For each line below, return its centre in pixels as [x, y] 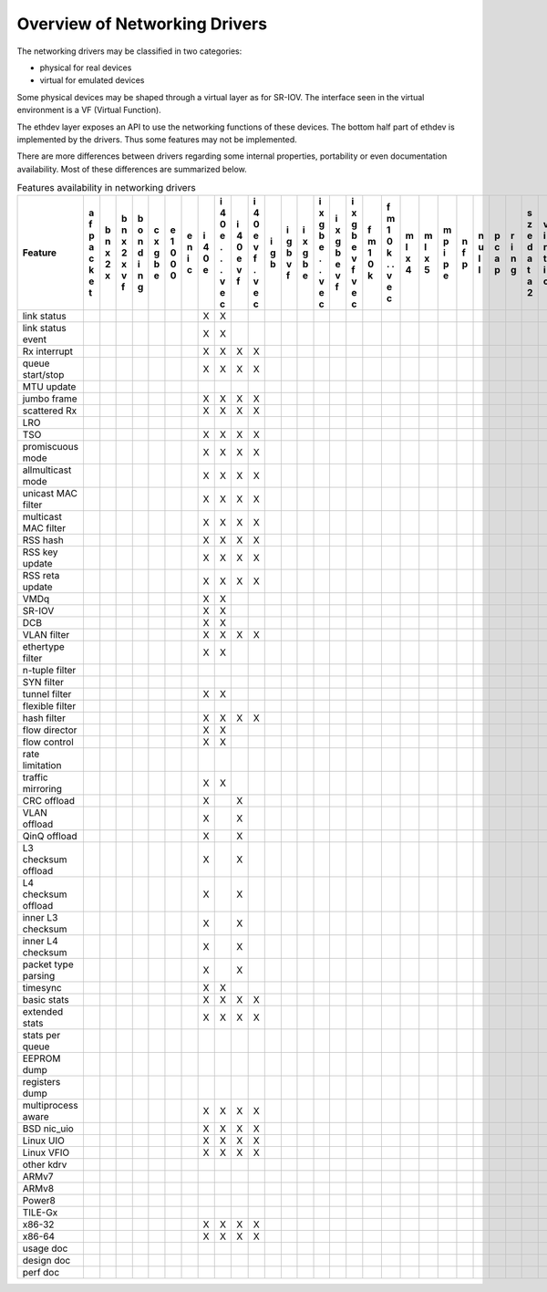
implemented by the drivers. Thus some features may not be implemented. [157, 139]
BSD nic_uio [48, 1129]
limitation [42, 766]
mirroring [42, 789]
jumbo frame [50, 399]
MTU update [49, 387]
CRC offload [49, 801]
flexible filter [49, 706]
